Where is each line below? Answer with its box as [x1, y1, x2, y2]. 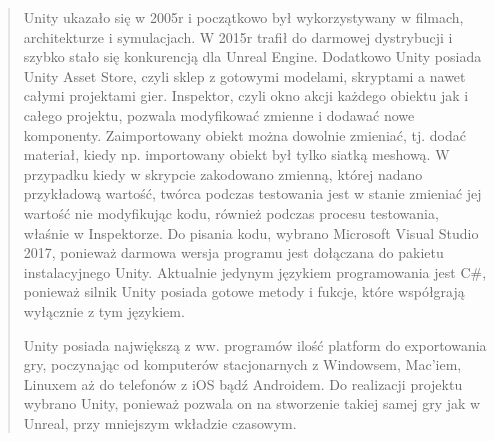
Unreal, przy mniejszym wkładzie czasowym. [23, 412, 297, 433]
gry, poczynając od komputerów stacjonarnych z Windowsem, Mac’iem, [23, 354, 462, 375]
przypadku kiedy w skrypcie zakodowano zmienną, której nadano [23, 163, 423, 184]
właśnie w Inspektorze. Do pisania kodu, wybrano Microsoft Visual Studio [23, 222, 479, 243]
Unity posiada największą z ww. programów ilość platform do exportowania [23, 334, 487, 355]
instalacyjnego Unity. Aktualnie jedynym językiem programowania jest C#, [23, 261, 487, 282]
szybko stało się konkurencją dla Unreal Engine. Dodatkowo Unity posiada [23, 46, 482, 67]
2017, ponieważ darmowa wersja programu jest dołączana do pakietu [23, 242, 444, 263]
